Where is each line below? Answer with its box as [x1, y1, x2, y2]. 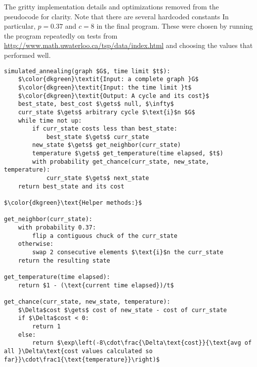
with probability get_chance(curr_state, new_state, [32, 158, 210, 165]
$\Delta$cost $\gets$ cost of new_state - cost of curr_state [18, 306, 227, 314]
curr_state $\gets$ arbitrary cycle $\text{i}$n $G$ [18, 108, 195, 116]
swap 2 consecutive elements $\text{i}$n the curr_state [32, 249, 223, 256]
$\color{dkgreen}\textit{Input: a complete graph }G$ [18, 76, 199, 83]
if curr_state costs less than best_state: [32, 125, 177, 133]
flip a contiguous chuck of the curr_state [32, 232, 177, 239]
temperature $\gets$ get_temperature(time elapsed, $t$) [32, 150, 223, 157]
